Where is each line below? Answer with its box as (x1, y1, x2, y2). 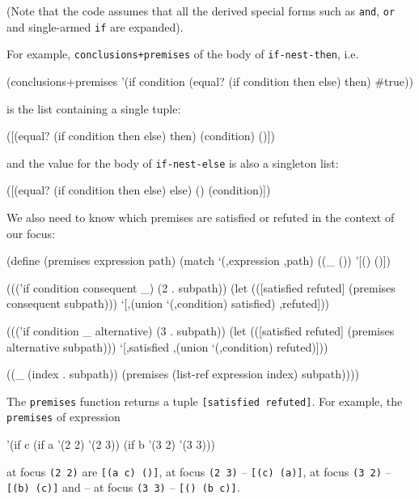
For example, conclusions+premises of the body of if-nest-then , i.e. (6, 45, 359, 62)
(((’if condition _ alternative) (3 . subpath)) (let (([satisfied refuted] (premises (6, 322, 395, 339)
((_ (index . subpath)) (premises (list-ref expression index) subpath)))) (6, 365, 359, 382)
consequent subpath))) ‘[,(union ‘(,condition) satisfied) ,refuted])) (6, 295, 330, 312)
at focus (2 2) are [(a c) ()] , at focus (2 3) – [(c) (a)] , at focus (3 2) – (6, 463, 391, 480)
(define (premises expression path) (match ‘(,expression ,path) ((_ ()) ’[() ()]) (6, 252, 391, 269)
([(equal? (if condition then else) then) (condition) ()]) (6, 127, 275, 144)
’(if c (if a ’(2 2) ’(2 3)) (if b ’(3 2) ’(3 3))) (6, 436, 215, 453)
